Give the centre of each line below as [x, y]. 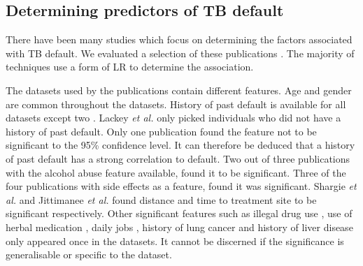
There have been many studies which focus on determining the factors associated [179, 39]
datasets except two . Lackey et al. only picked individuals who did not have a [173, 118]
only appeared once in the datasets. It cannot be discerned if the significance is [175, 241]
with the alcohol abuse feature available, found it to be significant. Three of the [176, 172]
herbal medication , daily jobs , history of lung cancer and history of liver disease [179, 227]
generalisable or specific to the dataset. [89, 254]
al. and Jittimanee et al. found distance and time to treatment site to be [161, 199]
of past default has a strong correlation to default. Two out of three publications [178, 158]
